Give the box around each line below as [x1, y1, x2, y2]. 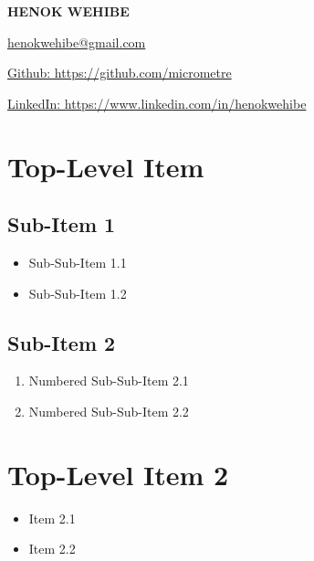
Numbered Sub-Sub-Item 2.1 [28, 371, 189, 390]
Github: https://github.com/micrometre [7, 63, 232, 82]
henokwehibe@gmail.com [7, 32, 146, 51]
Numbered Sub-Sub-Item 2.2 [28, 401, 189, 420]
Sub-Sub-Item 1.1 [28, 252, 127, 271]
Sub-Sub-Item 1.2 [28, 283, 127, 302]
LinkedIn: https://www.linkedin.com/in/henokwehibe [7, 93, 307, 112]
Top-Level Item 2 [7, 455, 229, 492]
